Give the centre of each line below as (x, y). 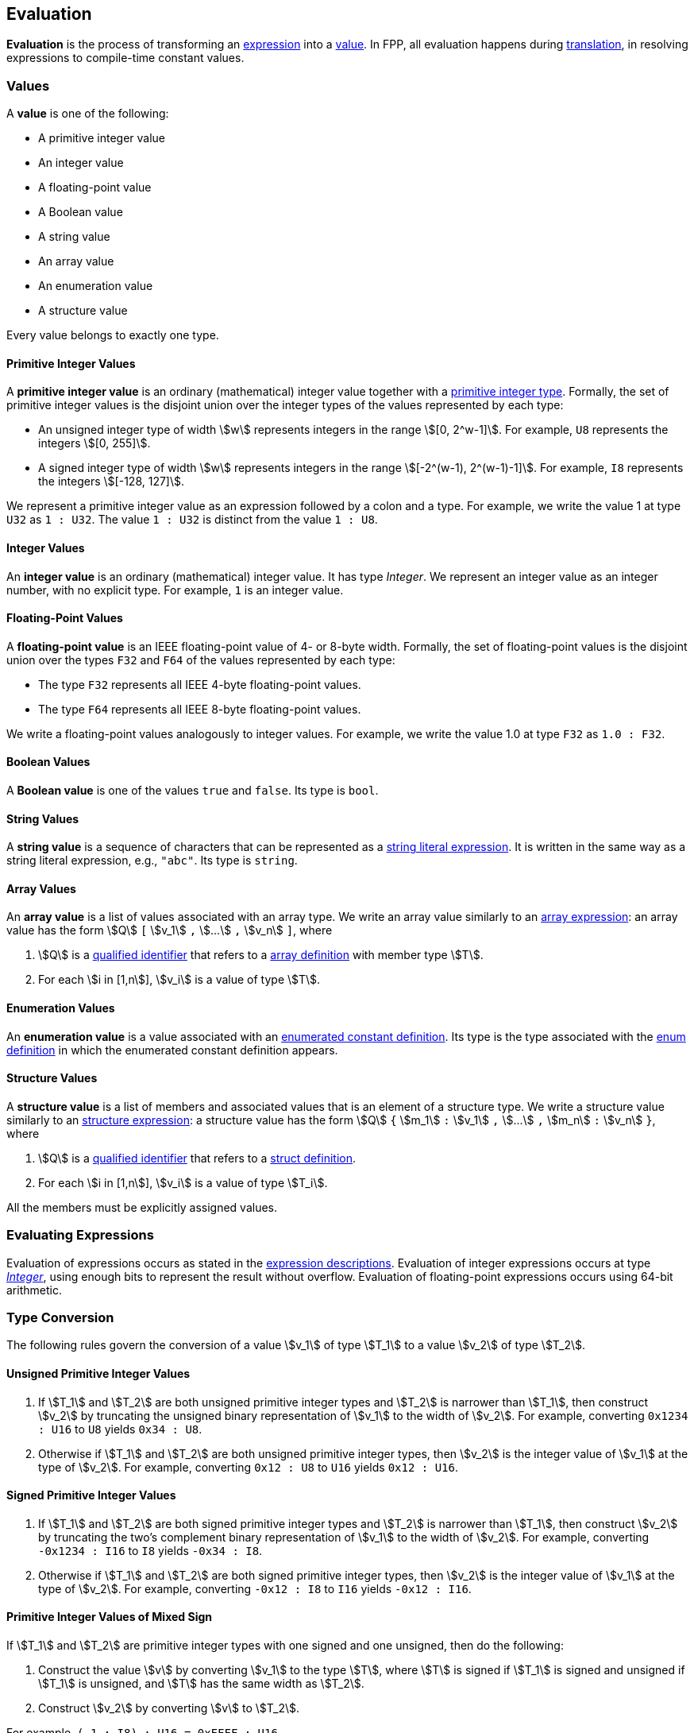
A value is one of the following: (88, 114)
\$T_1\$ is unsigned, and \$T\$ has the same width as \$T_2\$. (201, 1684)
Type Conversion (60, 1318)
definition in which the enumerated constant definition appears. (172, 1050)
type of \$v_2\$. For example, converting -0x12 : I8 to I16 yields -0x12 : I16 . (255, 1588)
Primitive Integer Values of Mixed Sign (110, 1617)
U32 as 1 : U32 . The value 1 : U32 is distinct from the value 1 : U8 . (192, 520)
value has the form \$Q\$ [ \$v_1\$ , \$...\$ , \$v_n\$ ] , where (170, 930)
